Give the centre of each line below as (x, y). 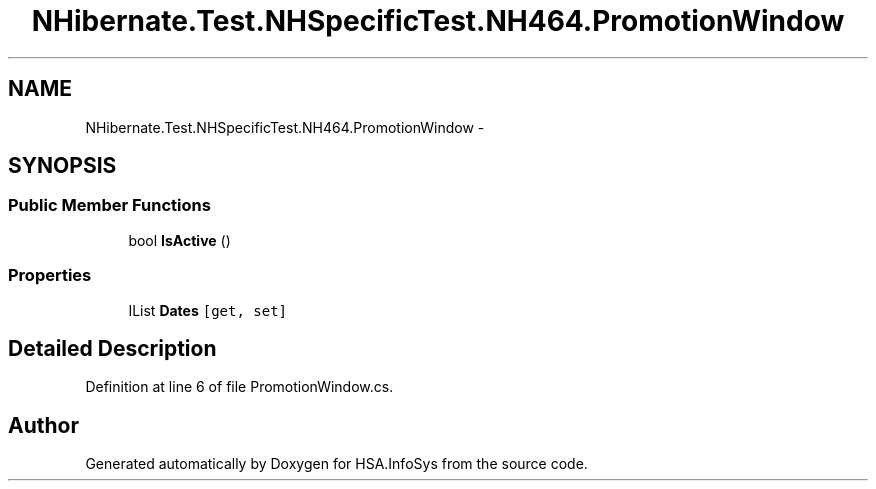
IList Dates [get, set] (208, 310)
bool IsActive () (179, 240)
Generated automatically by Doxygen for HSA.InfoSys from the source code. (336, 464)
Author (43, 425)
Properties (50, 275)
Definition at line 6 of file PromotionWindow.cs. (239, 387)
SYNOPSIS (62, 166)
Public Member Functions (109, 205)
